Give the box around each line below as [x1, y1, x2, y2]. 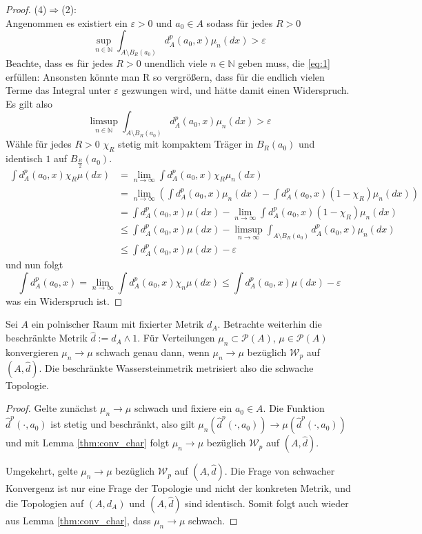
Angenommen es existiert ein [6, 15, 128, 30]
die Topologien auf [6, 495, 84, 510]
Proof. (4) [6, 2, 47, 16]
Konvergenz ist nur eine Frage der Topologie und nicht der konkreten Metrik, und [6, 481, 351, 495]
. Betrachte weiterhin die [217, 317, 322, 331]
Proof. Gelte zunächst [6, 401, 97, 415]
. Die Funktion [263, 401, 325, 415]
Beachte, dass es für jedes [6, 56, 113, 70]
